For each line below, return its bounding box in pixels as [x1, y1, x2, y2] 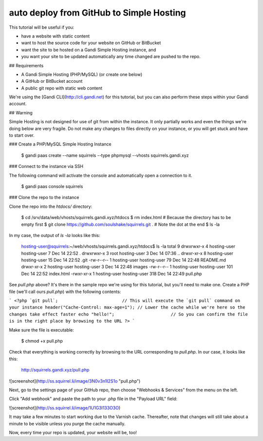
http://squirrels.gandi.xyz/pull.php [21, 367, 90, 373]
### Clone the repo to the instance [9, 195, 79, 201]
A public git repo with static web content [21, 85, 102, 91]
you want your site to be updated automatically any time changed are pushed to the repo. [21, 54, 201, 59]
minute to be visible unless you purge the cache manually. [9, 421, 126, 426]
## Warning [9, 110, 33, 115]
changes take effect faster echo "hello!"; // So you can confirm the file [9, 312, 248, 317]
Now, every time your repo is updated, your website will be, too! [9, 429, 137, 435]
